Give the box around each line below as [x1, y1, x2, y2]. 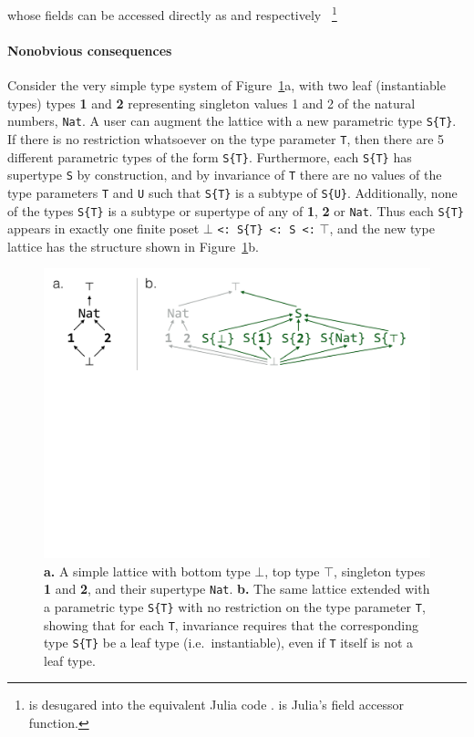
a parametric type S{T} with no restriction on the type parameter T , [44, 597, 426, 616]
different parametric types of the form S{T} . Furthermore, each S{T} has [7, 147, 412, 166]
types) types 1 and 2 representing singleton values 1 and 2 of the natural [7, 93, 416, 112]
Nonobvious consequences [7, 40, 172, 59]
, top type [264, 561, 320, 580]
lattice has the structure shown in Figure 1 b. [7, 236, 259, 255]
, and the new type [329, 219, 435, 238]
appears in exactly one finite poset [7, 219, 200, 238]
